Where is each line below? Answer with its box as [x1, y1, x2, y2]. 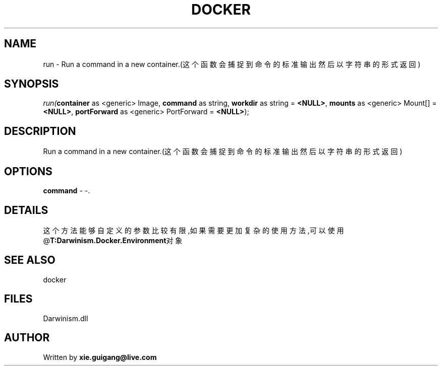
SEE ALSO [4, 254, 56, 267]
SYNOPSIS [4, 78, 59, 91]
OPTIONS [4, 165, 52, 178]
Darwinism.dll [43, 314, 88, 323]
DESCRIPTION [4, 124, 76, 137]
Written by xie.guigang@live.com [43, 352, 157, 361]
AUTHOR [4, 331, 50, 344]
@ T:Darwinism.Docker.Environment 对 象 [43, 236, 183, 245]
